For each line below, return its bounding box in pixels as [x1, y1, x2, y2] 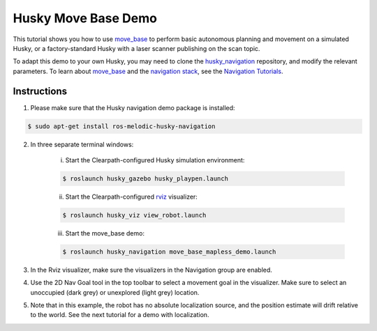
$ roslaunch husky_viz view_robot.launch [62, 211, 207, 219]
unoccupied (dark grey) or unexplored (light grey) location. [30, 288, 200, 296]
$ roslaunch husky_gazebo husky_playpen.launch [62, 174, 228, 183]
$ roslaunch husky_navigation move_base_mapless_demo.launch [62, 247, 276, 256]
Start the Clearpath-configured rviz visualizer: [65, 192, 198, 201]
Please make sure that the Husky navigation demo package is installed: [30, 103, 235, 111]
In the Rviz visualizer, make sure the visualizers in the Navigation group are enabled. [30, 265, 272, 274]
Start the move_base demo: [65, 229, 145, 237]
